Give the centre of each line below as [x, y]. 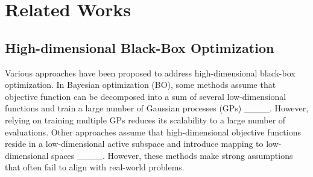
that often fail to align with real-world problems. [95, 167]
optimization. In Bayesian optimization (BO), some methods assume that [141, 85]
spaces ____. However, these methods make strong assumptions [172, 155]
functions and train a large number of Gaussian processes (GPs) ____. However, [157, 108]
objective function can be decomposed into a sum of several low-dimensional [146, 96]
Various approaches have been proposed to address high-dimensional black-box [150, 73]
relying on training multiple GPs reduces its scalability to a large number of [145, 120]
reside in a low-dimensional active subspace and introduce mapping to [134, 144]
